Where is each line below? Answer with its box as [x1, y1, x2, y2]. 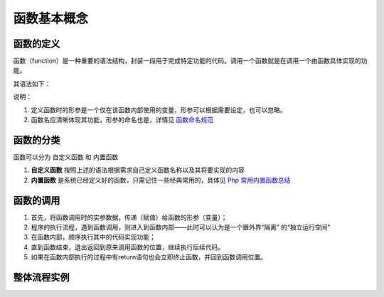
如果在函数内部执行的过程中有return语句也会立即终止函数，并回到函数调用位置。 [31, 253, 267, 261]
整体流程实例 [13, 271, 70, 283]
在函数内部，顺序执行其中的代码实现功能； [31, 233, 156, 242]
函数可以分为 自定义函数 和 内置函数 [13, 153, 119, 161]
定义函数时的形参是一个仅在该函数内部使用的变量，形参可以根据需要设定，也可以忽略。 [31, 105, 287, 114]
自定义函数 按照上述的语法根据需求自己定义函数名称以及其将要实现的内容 [31, 166, 245, 174]
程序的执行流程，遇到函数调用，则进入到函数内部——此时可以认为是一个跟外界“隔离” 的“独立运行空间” [31, 223, 331, 231]
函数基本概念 [13, 11, 89, 26]
